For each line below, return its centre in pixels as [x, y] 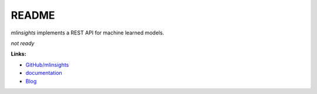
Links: [18, 54]
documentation [44, 73]
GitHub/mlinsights [47, 65]
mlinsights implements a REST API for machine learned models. [87, 33]
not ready [23, 43]
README [33, 15]
